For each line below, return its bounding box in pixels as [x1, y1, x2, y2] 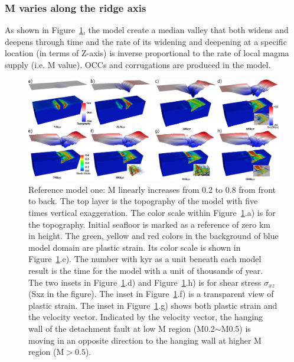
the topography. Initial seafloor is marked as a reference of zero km [28, 218, 270, 230]
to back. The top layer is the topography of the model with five [28, 195, 258, 207]
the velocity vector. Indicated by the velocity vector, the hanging [28, 311, 263, 323]
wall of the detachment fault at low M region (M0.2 [28, 322, 215, 334]
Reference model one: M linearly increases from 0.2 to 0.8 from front [28, 183, 276, 195]
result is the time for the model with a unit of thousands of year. [28, 264, 263, 276]
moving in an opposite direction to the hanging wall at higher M [28, 334, 262, 346]
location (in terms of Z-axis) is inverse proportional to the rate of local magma [5, 47, 289, 59]
